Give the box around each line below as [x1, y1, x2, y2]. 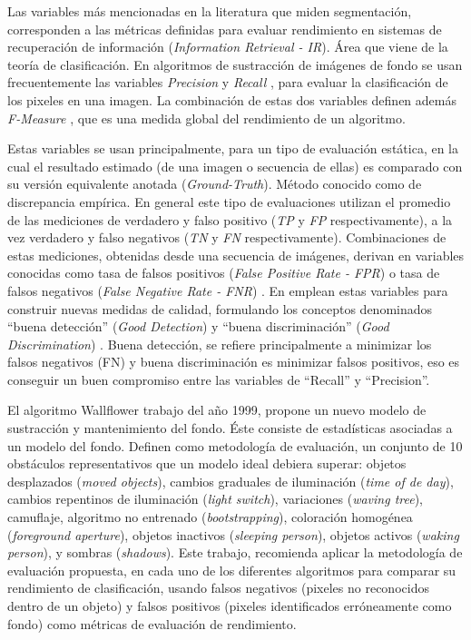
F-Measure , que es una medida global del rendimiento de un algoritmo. [7, 108, 406, 127]
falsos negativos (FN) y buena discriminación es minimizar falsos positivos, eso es [7, 352, 460, 371]
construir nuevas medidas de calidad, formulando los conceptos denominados [7, 299, 433, 318]
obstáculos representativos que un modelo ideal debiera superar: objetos [7, 454, 407, 473]
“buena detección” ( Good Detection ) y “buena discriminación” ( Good [7, 317, 389, 336]
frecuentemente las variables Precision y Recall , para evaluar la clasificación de [7, 73, 448, 92]
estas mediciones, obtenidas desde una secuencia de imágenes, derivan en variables [7, 245, 465, 264]
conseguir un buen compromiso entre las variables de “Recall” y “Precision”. [7, 369, 430, 389]
